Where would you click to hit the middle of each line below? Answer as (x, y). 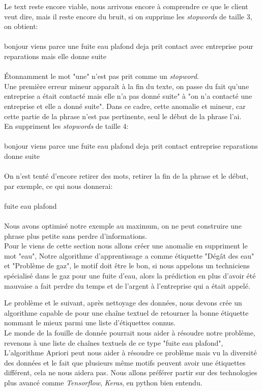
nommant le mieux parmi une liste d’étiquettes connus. (90, 323)
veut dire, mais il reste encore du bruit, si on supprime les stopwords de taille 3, (128, 16)
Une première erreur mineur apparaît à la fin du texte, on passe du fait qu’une (127, 86)
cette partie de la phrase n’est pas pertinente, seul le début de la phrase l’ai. (123, 116)
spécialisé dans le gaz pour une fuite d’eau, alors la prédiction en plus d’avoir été (130, 276)
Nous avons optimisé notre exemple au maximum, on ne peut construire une (123, 226)
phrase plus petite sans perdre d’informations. (76, 235)
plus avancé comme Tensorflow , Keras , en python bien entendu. (103, 382)
